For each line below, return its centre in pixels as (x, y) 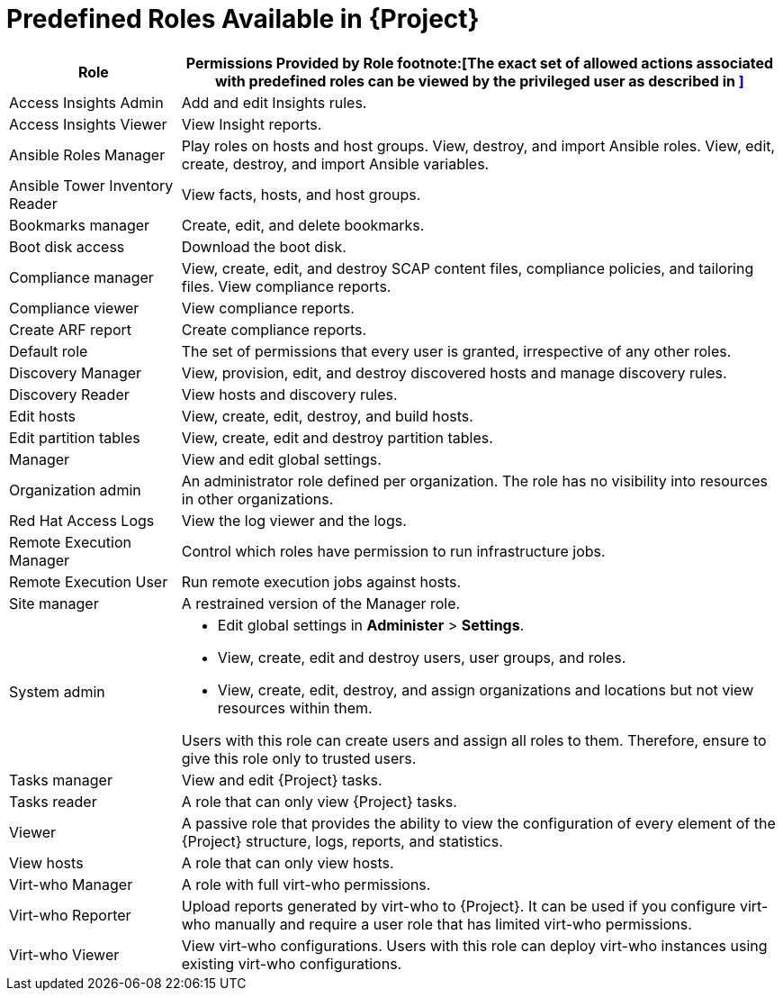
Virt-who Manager (71, 884)
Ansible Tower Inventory (91, 185)
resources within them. (295, 708)
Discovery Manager (76, 372)
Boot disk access (67, 246)
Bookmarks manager (80, 225)
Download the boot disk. (264, 246)
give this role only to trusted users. (299, 758)
